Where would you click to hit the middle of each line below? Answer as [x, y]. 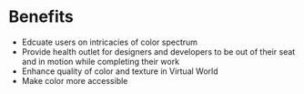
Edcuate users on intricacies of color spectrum [109, 42]
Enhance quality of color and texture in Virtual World [120, 71]
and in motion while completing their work [100, 61]
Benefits [41, 17]
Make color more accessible [75, 80]
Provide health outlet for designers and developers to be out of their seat [158, 51]
